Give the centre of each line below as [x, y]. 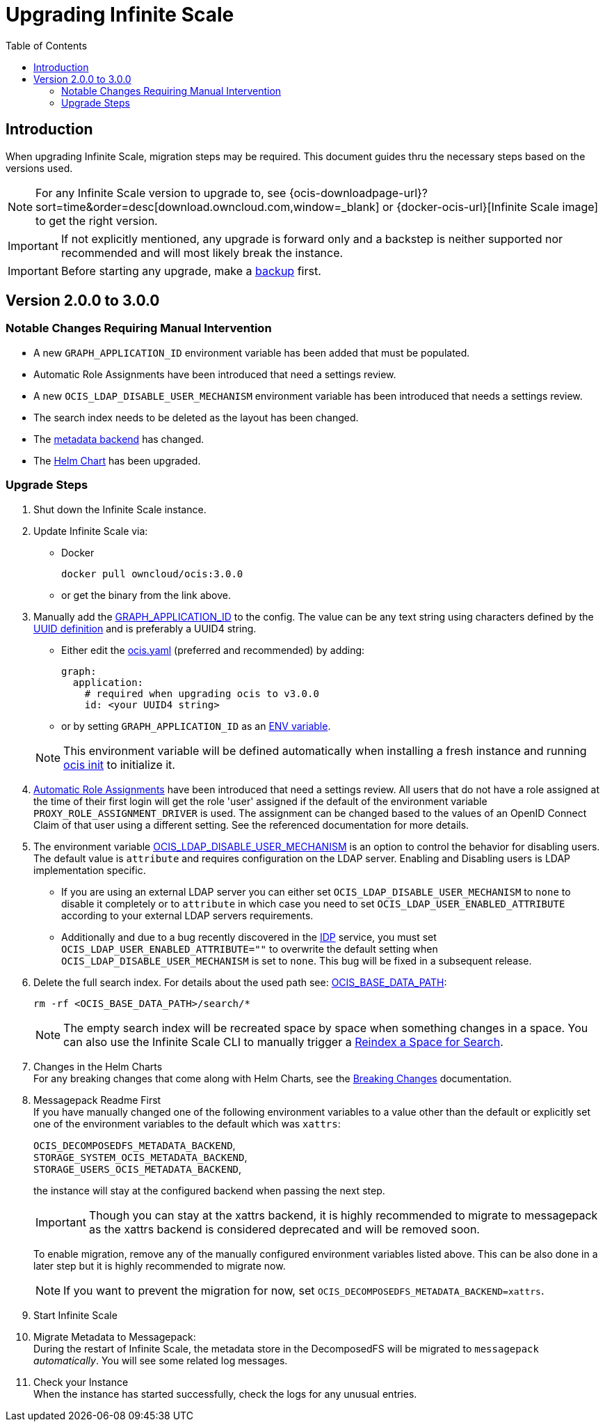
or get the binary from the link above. [146, 595]
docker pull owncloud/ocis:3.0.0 [152, 574]
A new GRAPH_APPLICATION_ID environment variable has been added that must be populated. [252, 352]
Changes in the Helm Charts [98, 1066]
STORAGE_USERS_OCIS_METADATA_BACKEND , [138, 1169]
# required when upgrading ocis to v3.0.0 [202, 693]
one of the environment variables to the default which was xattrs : [187, 1123]
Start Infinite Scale [75, 1315]
